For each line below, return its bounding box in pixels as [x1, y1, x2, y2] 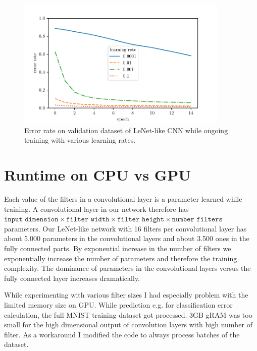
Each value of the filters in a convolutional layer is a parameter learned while [4, 193, 242, 204]
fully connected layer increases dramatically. [4, 272, 140, 283]
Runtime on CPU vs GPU [4, 164, 191, 185]
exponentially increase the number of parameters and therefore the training [4, 253, 237, 263]
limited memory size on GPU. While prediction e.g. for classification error [4, 299, 233, 310]
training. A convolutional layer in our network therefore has [4, 203, 189, 214]
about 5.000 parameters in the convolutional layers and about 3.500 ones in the [4, 233, 249, 244]
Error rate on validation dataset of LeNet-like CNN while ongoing [24, 125, 228, 135]
